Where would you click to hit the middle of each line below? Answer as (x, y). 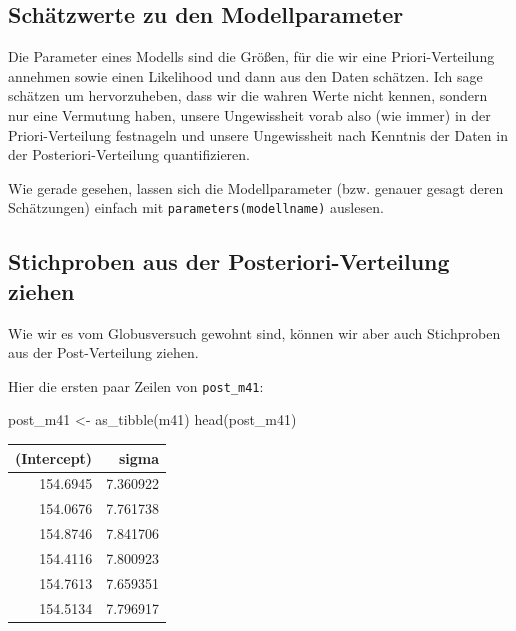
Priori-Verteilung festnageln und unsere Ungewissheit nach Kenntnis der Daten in (258, 134)
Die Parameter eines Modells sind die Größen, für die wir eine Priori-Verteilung (251, 56)
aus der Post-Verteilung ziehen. (103, 352)
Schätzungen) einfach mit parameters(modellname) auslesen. (196, 207)
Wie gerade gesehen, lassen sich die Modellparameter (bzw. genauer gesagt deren (256, 187)
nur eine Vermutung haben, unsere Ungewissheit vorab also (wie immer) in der (249, 114)
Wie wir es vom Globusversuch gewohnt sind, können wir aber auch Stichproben (254, 332)
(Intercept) (54, 457)
